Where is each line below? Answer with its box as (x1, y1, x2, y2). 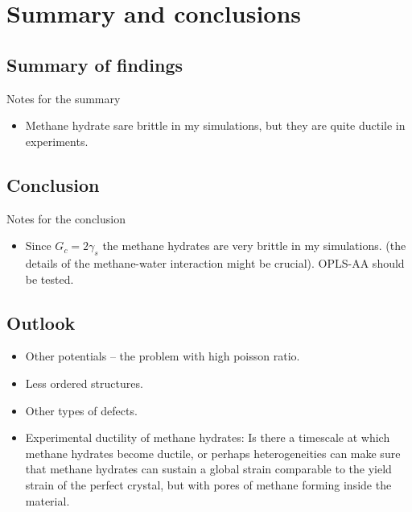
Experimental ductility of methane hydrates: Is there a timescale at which (25, 429, 390, 446)
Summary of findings (6, 52, 183, 77)
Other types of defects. (25, 402, 138, 418)
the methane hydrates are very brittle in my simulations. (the (102, 237, 406, 254)
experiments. (25, 132, 89, 149)
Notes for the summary (6, 89, 121, 106)
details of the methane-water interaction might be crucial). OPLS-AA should (25, 254, 405, 271)
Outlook (6, 310, 76, 335)
